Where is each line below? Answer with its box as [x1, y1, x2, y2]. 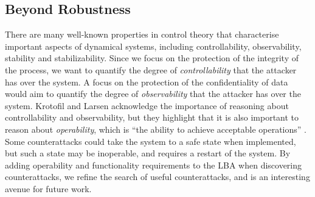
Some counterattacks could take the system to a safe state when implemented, [5, 135, 296, 147]
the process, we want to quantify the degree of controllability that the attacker [5, 63, 297, 76]
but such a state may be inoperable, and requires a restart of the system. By [5, 147, 291, 159]
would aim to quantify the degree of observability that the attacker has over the [5, 87, 301, 100]
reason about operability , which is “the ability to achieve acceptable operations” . [5, 122, 306, 135]
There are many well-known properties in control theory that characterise [5, 28, 279, 41]
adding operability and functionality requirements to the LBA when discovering [5, 158, 302, 171]
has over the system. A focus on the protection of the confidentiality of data [5, 75, 288, 88]
